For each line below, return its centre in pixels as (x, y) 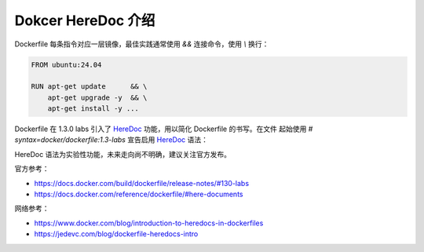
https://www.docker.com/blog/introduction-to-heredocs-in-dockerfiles (149, 223)
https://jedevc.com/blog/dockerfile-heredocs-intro (116, 234)
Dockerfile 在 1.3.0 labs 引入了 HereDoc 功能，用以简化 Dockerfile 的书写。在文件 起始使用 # (164, 129)
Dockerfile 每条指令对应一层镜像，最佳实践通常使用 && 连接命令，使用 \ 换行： (142, 44)
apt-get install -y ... (93, 109)
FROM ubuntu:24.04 (66, 64)
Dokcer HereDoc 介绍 (85, 20)
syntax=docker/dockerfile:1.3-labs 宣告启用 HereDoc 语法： (111, 140)
